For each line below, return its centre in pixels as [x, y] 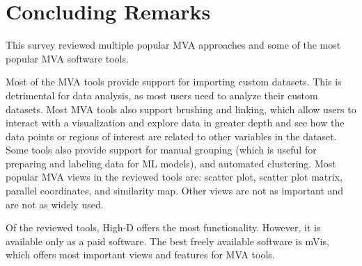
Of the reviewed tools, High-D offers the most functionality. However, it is [163, 227]
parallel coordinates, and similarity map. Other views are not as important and [175, 191]
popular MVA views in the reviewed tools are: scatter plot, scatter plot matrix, [174, 177]
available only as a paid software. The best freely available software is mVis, [167, 241]
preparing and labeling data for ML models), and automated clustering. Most [171, 163]
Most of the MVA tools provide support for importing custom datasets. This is [174, 82]
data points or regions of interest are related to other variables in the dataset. [171, 136]
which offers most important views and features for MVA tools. [140, 255]
